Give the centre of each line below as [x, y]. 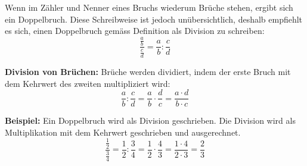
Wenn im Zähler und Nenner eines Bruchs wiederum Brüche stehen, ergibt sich [149, 7]
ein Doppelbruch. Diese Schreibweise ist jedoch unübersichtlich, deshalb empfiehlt [154, 19]
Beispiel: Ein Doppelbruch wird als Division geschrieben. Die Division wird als [150, 120]
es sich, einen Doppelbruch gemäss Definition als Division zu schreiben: [135, 31]
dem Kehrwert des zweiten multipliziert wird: [88, 83]
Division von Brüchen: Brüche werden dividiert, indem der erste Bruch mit [148, 71]
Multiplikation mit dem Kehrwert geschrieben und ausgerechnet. [123, 132]
